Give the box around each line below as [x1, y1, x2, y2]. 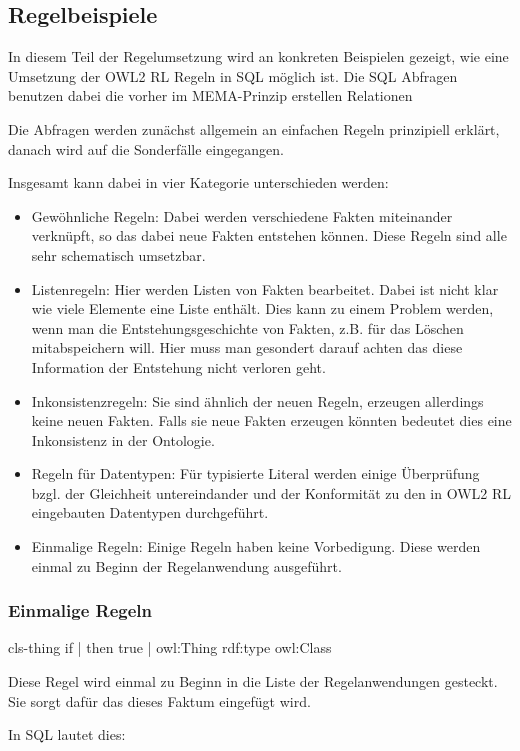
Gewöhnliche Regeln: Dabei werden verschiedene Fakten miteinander [31, 205, 453, 226]
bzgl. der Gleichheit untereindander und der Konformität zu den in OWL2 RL [31, 482, 512, 503]
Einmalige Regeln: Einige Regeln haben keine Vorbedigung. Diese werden [31, 536, 481, 557]
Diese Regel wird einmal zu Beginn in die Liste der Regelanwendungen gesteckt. [8, 671, 498, 692]
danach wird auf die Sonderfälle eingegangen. [8, 138, 284, 159]
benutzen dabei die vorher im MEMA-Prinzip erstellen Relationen [8, 85, 413, 106]
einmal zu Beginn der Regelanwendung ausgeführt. [31, 555, 342, 576]
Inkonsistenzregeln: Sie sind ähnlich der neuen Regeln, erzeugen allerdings [31, 390, 484, 411]
